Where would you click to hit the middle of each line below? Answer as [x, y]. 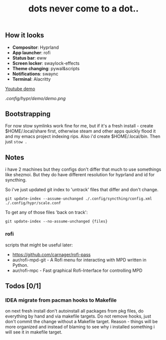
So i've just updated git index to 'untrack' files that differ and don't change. [82, 190]
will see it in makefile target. [34, 332]
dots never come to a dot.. [83, 9]
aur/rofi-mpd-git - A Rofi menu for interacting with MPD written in [79, 260]
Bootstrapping [28, 114]
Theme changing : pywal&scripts [46, 68]
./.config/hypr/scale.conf [33, 203]
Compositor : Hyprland [36, 47]
